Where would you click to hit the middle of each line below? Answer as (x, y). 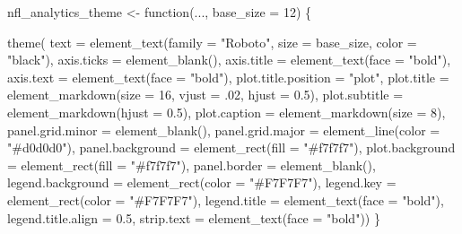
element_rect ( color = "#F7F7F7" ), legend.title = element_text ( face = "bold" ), (226, 199)
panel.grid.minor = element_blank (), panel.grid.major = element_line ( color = (224, 130)
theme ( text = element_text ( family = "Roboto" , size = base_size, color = (212, 42)
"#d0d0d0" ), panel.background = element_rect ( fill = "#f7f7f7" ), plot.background (231, 147)
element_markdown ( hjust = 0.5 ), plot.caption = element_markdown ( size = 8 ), (227, 112)
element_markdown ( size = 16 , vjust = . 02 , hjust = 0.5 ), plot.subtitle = (205, 95)
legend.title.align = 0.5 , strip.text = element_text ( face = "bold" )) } (194, 217)
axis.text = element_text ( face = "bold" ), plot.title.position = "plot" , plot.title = (228, 77)
